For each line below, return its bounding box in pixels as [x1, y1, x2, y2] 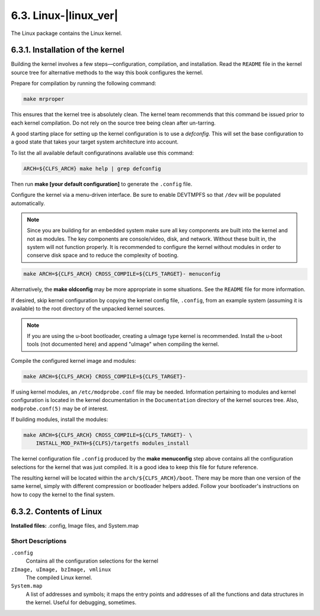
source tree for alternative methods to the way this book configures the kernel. [11, 69, 204, 76]
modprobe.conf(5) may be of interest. [11, 405, 109, 412]
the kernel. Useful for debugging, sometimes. [25, 599, 136, 606]
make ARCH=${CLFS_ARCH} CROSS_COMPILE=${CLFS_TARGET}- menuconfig [23, 270, 220, 277]
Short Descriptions [11, 537, 67, 545]
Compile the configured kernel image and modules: [11, 357, 136, 364]
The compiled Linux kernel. [25, 574, 92, 581]
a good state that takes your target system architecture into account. [11, 138, 179, 145]
